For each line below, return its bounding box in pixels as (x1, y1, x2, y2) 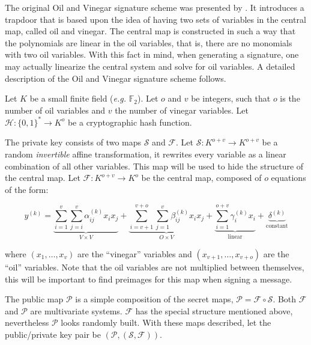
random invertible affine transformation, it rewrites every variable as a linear (5, 148, 286, 160)
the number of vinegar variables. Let (115, 103, 249, 116)
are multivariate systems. (30, 304, 122, 317)
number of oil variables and (5, 103, 106, 116)
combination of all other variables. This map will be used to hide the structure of (5, 159, 304, 172)
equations (271, 171, 306, 184)
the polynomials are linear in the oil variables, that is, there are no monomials (5, 36, 292, 49)
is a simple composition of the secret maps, (75, 293, 234, 305)
